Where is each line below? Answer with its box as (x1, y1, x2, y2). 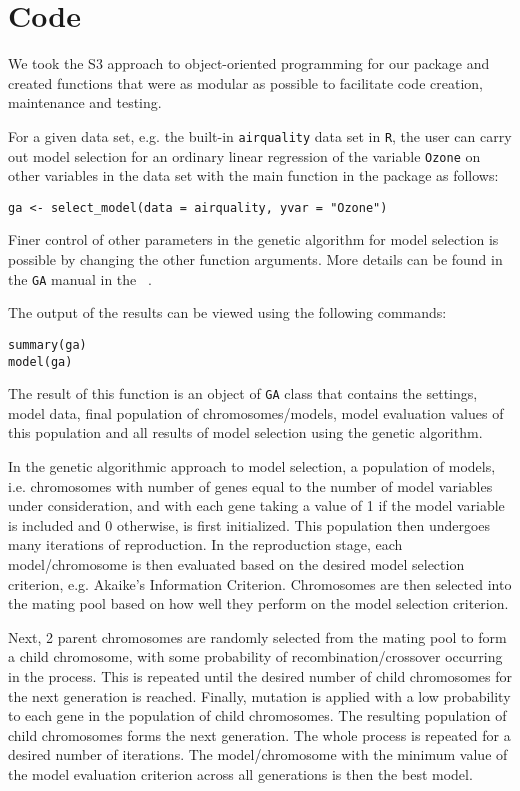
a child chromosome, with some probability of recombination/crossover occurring (8, 646, 503, 667)
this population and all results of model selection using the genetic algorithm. (8, 422, 483, 443)
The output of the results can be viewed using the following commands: (8, 302, 447, 323)
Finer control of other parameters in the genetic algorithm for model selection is (8, 229, 499, 250)
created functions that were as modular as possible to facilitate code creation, (8, 72, 483, 93)
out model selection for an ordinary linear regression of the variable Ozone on (8, 145, 481, 166)
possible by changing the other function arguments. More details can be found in (8, 249, 503, 270)
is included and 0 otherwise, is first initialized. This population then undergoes (8, 514, 491, 535)
